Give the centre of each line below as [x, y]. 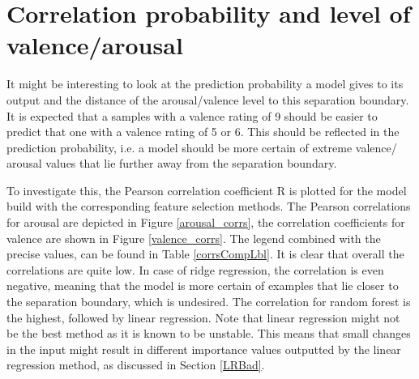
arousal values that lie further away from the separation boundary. [172, 163]
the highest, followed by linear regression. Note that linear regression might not [203, 317]
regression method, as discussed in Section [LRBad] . [136, 365]
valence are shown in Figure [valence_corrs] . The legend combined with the [194, 238]
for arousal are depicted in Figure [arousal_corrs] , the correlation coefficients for [206, 222]
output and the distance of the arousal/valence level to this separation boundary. [208, 99]
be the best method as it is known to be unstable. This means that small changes [209, 333]
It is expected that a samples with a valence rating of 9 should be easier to [192, 115]
